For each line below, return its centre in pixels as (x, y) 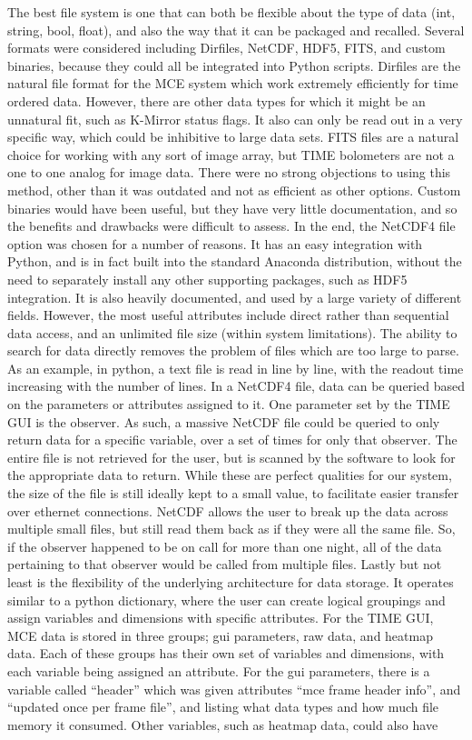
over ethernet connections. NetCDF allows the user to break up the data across (228, 510)
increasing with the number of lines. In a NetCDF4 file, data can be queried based (236, 386)
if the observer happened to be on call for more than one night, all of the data (225, 546)
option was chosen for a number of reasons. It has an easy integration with (215, 243)
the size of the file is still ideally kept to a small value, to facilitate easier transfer (233, 493)
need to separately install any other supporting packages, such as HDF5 (207, 279)
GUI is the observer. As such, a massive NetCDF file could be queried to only (224, 421)
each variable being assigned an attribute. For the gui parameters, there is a (219, 670)
